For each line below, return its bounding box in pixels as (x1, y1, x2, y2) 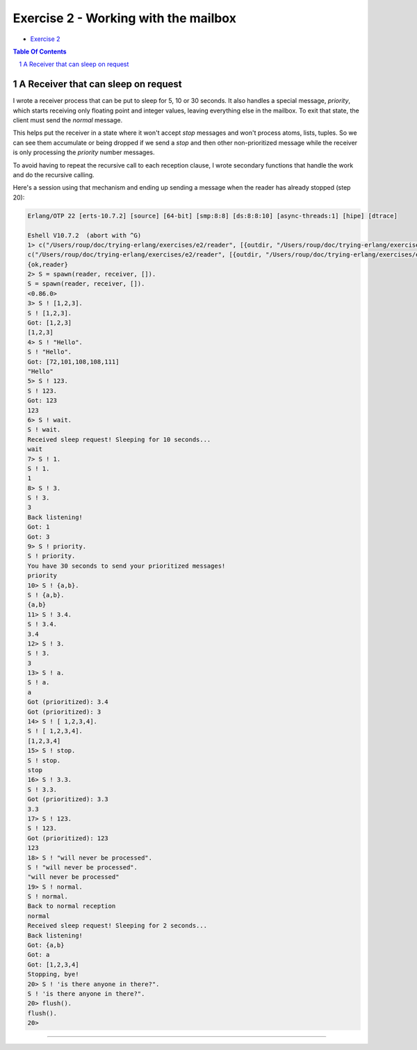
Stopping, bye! (27, 970, 79, 978)
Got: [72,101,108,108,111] (27, 358, 120, 366)
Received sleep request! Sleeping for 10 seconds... (27, 435, 211, 443)
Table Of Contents (13, 47, 67, 56)
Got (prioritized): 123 (27, 834, 109, 842)
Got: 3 (27, 532, 50, 541)
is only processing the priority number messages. (13, 148, 156, 156)
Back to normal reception (27, 902, 116, 910)
